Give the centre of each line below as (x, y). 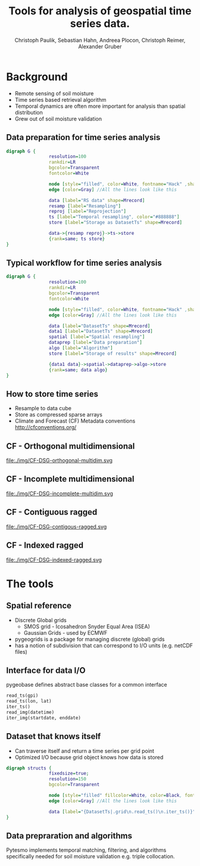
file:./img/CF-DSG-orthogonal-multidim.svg (60, 461)
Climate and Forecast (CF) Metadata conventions (75, 421)
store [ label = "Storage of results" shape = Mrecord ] (113, 353)
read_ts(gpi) (22, 696)
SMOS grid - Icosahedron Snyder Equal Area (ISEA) (87, 626)
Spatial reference (39, 606)
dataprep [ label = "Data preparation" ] (96, 343)
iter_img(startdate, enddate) (44, 718)
